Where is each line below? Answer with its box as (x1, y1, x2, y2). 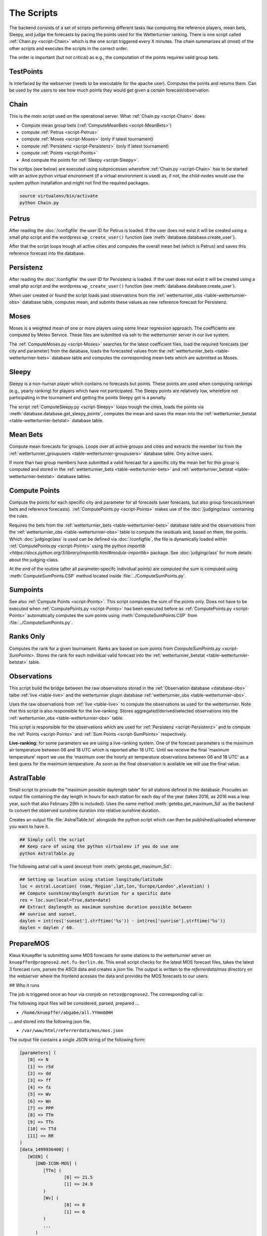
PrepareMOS (9, 939, 49, 948)
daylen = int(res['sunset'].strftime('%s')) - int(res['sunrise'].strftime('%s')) (19, 918, 226, 924)
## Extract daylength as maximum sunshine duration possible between (19, 904, 192, 910)
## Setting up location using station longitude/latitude (19, 877, 163, 882)
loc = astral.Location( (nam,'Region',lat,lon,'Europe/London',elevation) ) (19, 883, 210, 889)
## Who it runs (9, 982, 40, 988)
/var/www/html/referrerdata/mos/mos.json (21, 1028, 124, 1033)
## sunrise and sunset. (19, 911, 78, 917)
